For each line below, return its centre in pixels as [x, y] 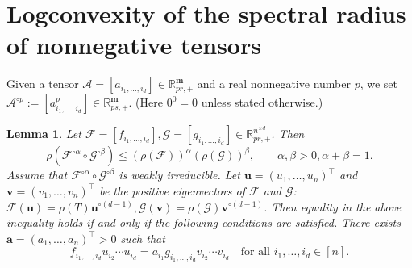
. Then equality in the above [332, 206]
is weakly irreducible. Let [179, 175]
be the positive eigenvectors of [173, 190]
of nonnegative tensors [134, 45]
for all [255, 252]
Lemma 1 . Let [44, 134]
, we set [379, 84]
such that [143, 238]
